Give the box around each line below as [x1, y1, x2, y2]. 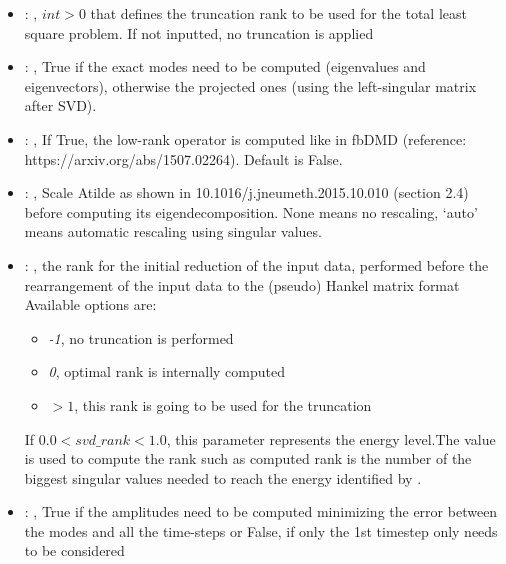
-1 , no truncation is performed [48, 327, 234, 348]
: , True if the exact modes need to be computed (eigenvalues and [24, 56, 426, 77]
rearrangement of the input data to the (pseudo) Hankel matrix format [24, 274, 460, 295]
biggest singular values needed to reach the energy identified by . [24, 467, 422, 488]
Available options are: [24, 294, 157, 315]
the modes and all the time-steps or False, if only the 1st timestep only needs [24, 520, 498, 541]
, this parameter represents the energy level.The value [166, 428, 496, 449]
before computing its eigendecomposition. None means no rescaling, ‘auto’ [24, 201, 478, 222]
